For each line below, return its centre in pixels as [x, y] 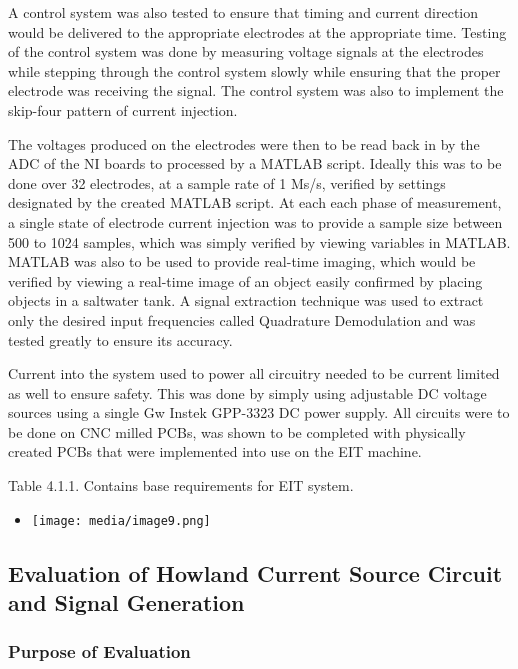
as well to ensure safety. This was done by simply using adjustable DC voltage [247, 392]
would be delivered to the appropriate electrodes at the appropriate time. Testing [257, 31]
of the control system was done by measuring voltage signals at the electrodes [246, 51]
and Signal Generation [126, 602]
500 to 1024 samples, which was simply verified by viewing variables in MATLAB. [259, 241]
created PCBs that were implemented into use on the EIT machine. [215, 451]
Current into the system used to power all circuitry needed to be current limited [254, 373]
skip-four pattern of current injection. [123, 109]
